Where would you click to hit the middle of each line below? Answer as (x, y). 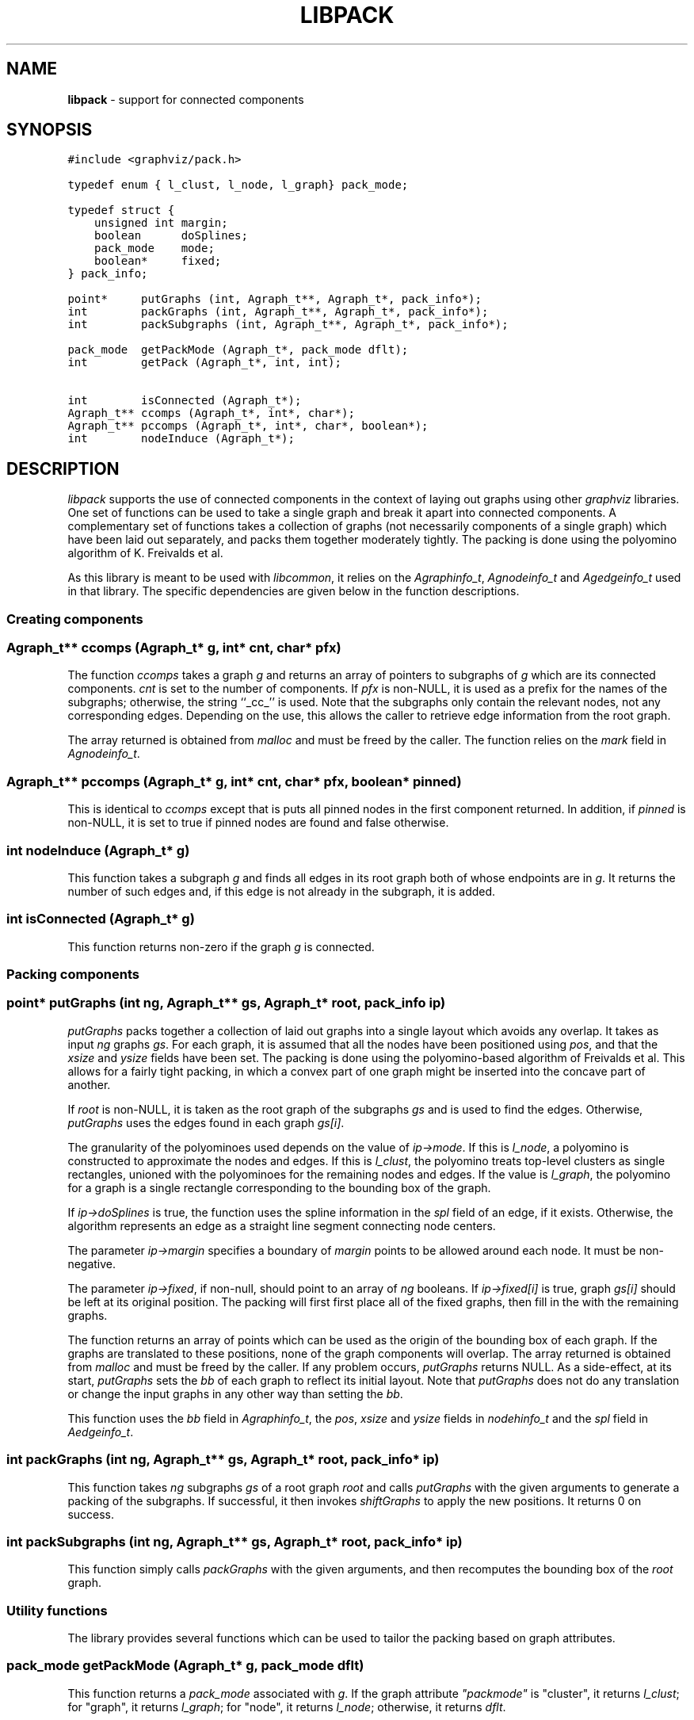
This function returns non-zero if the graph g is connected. (221, 946)
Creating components (75, 619)
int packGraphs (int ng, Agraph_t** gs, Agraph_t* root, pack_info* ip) (223, 1460)
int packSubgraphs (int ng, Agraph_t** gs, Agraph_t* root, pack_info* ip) (235, 1541)
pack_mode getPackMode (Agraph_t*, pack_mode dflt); (238, 350)
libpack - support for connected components (186, 99)
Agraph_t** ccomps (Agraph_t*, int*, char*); (211, 413)
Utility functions (57, 1610)
